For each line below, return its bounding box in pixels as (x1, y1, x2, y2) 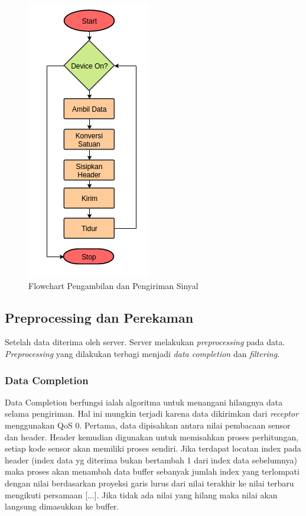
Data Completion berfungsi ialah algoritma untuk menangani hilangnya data (5, 395, 283, 408)
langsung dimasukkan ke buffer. (5, 500, 119, 512)
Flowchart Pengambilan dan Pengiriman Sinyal (28, 279, 198, 291)
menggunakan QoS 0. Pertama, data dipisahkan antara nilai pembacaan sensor (5, 418, 291, 431)
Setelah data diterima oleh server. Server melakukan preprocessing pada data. (5, 336, 285, 348)
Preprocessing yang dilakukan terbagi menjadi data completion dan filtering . (5, 347, 280, 359)
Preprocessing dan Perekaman (5, 308, 194, 326)
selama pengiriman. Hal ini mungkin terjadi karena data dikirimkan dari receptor (5, 407, 299, 420)
